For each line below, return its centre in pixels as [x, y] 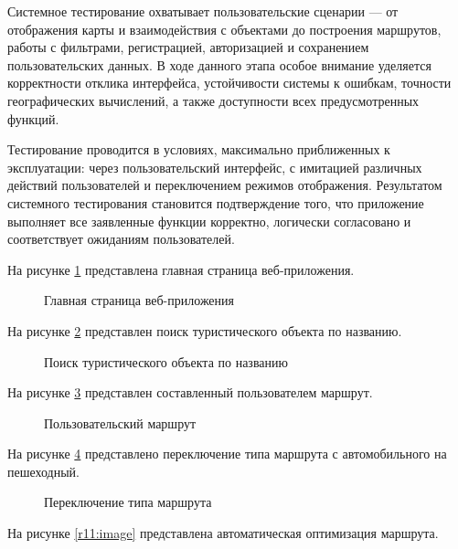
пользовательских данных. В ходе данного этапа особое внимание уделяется [219, 64]
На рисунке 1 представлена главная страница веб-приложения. [181, 269]
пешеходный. [43, 471]
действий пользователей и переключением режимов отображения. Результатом [225, 185]
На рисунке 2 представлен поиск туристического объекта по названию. [205, 330]
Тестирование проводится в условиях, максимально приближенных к [199, 149]
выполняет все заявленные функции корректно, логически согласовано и [209, 221]
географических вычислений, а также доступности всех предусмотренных [213, 100]
